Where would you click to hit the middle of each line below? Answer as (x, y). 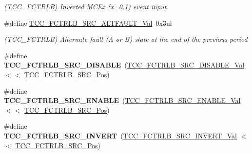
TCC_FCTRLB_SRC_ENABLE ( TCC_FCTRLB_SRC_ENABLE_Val (122, 100)
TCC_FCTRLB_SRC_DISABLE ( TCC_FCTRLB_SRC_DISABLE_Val (124, 65)
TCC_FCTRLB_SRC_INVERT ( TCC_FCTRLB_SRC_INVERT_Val (120, 135)
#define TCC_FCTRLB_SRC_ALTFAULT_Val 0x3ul (88, 23)
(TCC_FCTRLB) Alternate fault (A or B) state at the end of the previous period (126, 39)
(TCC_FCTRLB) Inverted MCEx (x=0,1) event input (85, 6)
